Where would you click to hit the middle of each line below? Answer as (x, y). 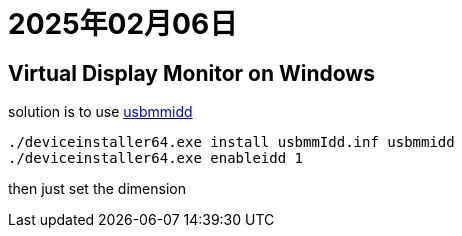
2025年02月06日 (123, 24)
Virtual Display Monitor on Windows (191, 73)
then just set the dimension (97, 189)
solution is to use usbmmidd (100, 112)
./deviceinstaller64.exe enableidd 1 (156, 158)
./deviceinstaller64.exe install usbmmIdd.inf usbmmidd (231, 142)
